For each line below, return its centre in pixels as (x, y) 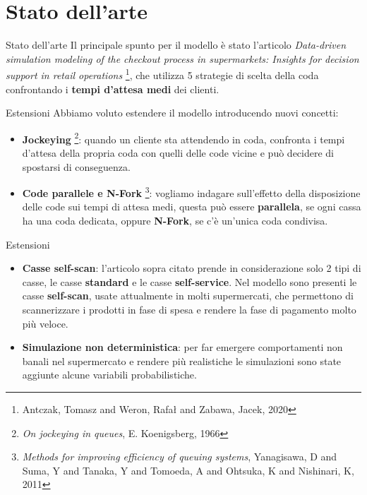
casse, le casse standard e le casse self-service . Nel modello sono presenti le (189, 281)
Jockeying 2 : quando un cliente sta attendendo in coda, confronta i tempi (183, 138)
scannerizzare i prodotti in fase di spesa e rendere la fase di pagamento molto (189, 309)
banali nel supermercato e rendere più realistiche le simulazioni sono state (182, 360)
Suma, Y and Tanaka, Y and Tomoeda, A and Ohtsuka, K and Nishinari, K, (188, 470)
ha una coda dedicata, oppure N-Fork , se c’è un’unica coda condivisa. (175, 221)
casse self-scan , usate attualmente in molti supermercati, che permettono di (188, 296)
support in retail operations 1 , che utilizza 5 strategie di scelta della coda (162, 74)
